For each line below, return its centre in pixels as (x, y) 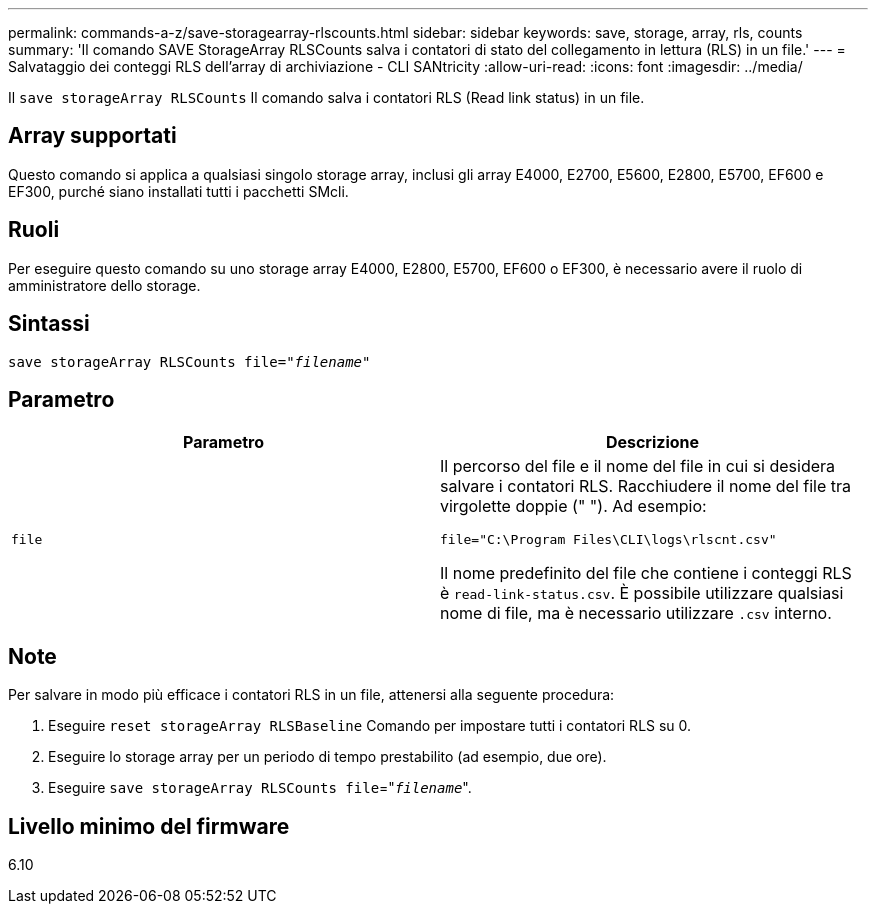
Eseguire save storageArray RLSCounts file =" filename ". (260, 788)
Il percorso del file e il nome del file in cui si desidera (638, 466)
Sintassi (49, 324)
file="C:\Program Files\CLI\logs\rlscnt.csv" (608, 540)
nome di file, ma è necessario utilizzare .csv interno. (636, 613)
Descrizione (652, 442)
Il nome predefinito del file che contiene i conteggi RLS (646, 573)
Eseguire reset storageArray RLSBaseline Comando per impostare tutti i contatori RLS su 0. (370, 726)
